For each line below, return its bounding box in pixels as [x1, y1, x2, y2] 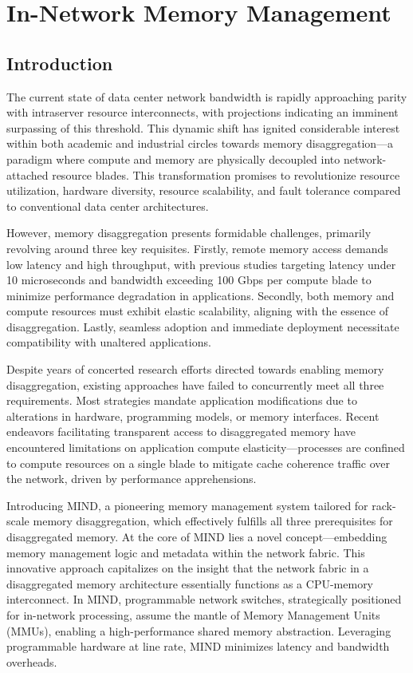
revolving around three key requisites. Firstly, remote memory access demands [6, 240, 388, 256]
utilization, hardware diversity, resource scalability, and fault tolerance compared [6, 182, 401, 199]
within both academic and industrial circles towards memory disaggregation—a [6, 135, 394, 152]
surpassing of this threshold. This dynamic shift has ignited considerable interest [6, 119, 400, 136]
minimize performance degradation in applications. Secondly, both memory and [6, 287, 395, 303]
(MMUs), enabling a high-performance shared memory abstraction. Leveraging [6, 622, 391, 639]
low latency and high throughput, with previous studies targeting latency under [6, 255, 396, 272]
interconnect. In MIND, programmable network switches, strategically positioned [6, 591, 402, 608]
